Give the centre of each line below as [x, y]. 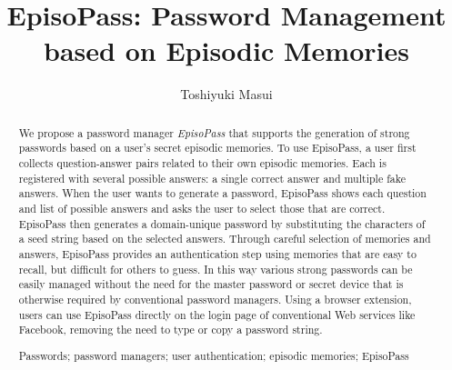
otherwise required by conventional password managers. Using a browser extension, [215, 299]
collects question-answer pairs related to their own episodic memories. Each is [202, 163]
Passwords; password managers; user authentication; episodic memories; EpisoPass [214, 355]
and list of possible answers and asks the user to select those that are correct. [202, 208]
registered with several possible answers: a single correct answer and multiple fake [212, 178]
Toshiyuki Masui [226, 94]
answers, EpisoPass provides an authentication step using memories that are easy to [217, 253]
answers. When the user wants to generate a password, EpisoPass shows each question [222, 193]
